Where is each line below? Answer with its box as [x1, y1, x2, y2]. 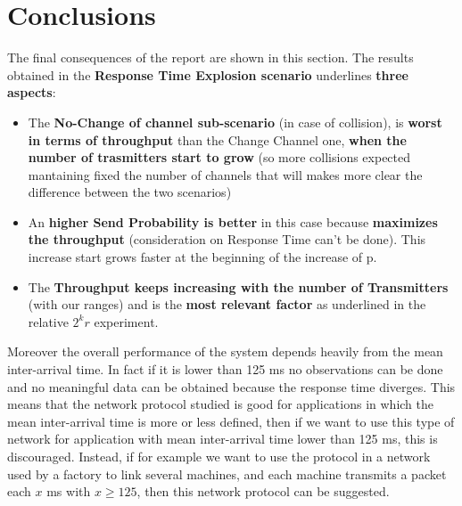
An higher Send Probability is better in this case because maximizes [28, 212, 438, 231]
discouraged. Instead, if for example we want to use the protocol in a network [7, 447, 431, 465]
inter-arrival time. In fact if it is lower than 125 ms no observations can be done [7, 360, 443, 379]
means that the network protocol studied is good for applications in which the [7, 395, 434, 413]
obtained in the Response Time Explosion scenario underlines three [7, 65, 408, 84]
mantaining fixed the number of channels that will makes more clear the [28, 165, 423, 184]
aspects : [7, 83, 56, 102]
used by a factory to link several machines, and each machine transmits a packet [7, 464, 447, 483]
